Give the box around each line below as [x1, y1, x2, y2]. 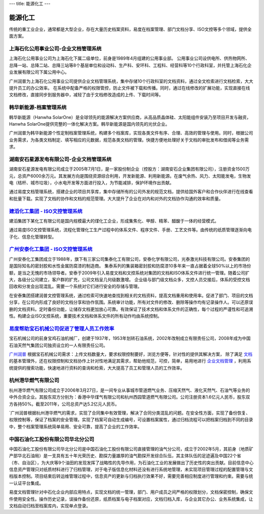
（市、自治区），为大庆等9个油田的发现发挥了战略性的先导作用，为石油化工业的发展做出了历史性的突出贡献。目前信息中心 [9, 460, 254, 466]
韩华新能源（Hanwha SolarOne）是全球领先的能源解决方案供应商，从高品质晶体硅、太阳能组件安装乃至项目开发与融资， [9, 114, 251, 120]
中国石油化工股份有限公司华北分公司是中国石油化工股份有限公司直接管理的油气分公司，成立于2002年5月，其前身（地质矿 [9, 446, 254, 452]
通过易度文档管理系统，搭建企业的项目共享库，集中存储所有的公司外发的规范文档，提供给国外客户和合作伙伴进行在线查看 [9, 189, 253, 195]
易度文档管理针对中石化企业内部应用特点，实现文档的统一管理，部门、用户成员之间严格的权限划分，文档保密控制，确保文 [9, 489, 253, 495]
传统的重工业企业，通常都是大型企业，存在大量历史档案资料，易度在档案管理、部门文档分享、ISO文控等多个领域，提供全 [9, 26, 252, 32]
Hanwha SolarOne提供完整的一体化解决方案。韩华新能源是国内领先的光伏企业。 [9, 121, 170, 127]
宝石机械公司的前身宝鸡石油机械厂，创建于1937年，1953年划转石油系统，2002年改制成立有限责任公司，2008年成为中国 [9, 335, 251, 341]
